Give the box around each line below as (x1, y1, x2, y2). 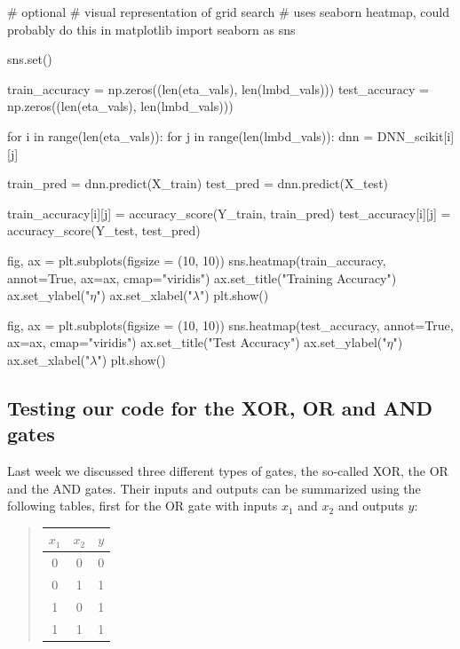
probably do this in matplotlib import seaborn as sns (7, 20, 296, 38)
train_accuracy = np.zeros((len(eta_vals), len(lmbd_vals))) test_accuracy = (7, 79, 429, 98)
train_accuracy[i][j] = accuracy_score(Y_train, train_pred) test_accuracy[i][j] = (7, 203, 451, 222)
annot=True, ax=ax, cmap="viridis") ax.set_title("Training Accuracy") (7, 268, 397, 287)
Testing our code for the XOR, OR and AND (7, 393, 433, 421)
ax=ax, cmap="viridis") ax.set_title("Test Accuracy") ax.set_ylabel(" (7, 333, 387, 352)
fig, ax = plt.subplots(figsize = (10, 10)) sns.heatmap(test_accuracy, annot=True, (7, 315, 454, 334)
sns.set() (7, 50, 52, 68)
